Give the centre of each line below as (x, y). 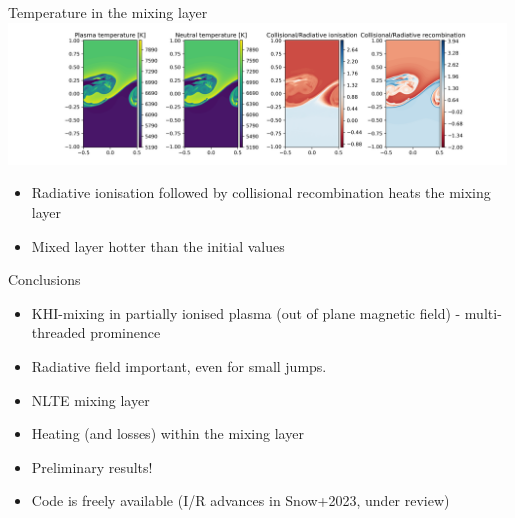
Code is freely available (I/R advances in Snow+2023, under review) (240, 500)
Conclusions (44, 279)
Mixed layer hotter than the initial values (158, 245)
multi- (483, 312)
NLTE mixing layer (90, 399)
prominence (125, 332)
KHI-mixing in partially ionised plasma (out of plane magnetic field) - (246, 312)
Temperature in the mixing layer (108, 12)
